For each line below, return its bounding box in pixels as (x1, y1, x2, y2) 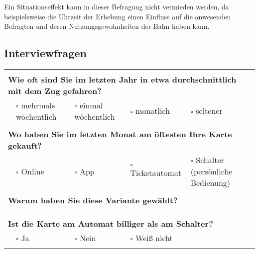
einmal (79, 99, 103, 111)
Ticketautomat (130, 167, 182, 178)
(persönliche (190, 165, 233, 177)
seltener (196, 105, 223, 117)
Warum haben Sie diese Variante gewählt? (8, 194, 178, 206)
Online (21, 165, 44, 177)
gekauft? (8, 139, 42, 151)
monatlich (135, 105, 170, 117)
